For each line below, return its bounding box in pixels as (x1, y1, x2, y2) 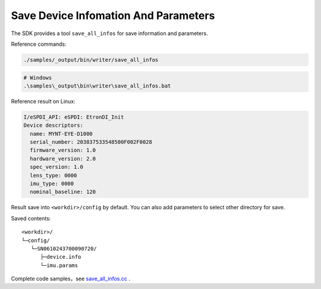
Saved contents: (11, 215, 51, 222)
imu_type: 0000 (30, 180, 74, 187)
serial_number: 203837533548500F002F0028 (30, 139, 153, 146)
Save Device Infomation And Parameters (11, 9, 215, 22)
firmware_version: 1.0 (30, 147, 96, 154)
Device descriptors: (23, 122, 83, 129)
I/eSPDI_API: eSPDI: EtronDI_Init (23, 114, 124, 120)
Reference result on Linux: (11, 98, 75, 105)
